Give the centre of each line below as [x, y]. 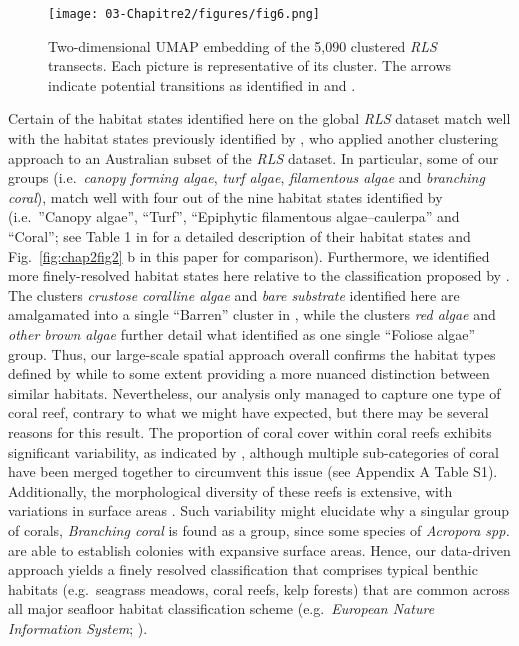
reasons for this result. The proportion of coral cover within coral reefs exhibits [250, 431]
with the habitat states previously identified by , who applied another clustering [253, 138]
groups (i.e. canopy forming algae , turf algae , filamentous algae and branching [246, 177]
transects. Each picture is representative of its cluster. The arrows [250, 65]
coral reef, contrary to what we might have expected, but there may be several [248, 412]
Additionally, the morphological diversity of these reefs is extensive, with [230, 490]
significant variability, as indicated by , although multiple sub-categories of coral [253, 451]
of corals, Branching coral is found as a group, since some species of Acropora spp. [259, 529]
